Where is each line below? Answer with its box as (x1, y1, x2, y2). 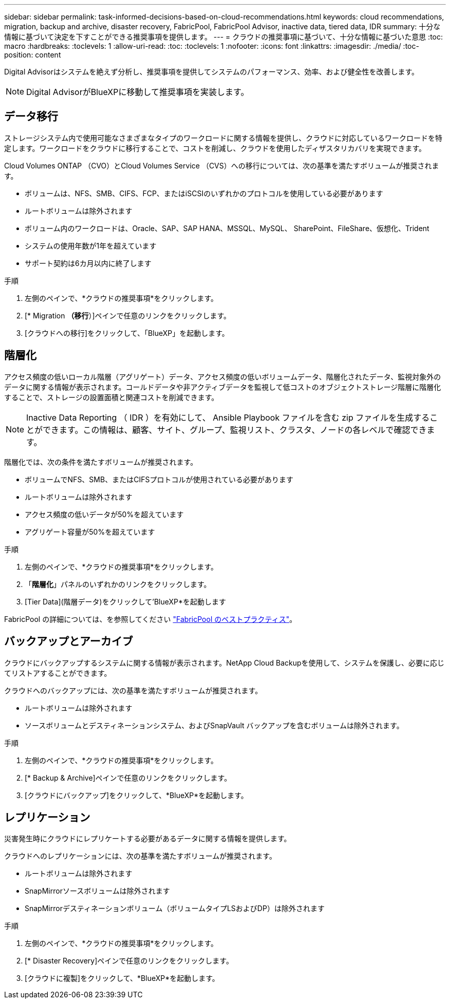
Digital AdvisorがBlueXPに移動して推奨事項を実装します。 (26, 87, 249, 97)
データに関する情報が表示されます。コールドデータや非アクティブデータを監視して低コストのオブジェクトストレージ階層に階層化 (4, 382, 441, 391)
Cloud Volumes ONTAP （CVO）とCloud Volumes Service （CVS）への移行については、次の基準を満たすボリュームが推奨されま (4, 161, 439, 170)
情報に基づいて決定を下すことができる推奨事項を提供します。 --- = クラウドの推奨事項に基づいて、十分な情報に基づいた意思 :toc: (4, 32, 443, 41)
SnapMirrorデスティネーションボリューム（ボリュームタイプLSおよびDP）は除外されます (25, 904, 325, 913)
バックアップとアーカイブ (4, 635, 133, 648)
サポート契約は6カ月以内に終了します (25, 258, 152, 268)
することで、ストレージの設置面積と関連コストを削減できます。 (4, 392, 219, 402)
